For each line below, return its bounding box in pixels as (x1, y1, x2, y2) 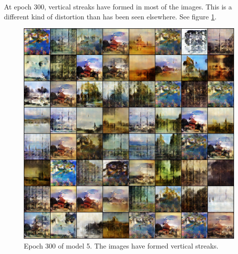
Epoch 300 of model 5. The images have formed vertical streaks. (24, 240, 219, 251)
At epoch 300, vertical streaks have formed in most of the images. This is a (4, 1, 232, 11)
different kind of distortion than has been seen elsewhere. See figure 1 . (4, 11, 217, 21)
